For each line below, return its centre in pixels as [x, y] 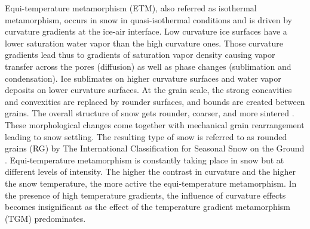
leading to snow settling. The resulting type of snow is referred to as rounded [146, 136]
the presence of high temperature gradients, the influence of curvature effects [145, 195]
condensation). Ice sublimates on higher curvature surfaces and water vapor [143, 78]
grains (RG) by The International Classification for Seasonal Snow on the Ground [155, 148]
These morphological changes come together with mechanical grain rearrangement [155, 124]
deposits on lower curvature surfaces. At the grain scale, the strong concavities [148, 90]
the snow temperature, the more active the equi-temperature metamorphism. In [151, 183]
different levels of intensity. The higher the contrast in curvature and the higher [150, 171]
